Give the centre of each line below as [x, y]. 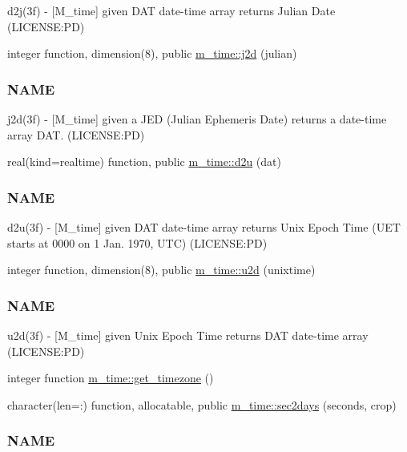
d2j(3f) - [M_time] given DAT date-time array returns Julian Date [171, 10]
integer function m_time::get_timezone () [111, 378]
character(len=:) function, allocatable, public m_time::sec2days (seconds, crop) [202, 404]
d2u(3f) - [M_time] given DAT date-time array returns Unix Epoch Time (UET [204, 227]
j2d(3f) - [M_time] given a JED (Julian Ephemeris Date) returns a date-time [197, 119]
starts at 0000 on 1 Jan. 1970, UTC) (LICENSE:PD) [137, 242]
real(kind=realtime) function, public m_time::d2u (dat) [144, 161]
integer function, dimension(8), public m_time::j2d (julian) [152, 53]
